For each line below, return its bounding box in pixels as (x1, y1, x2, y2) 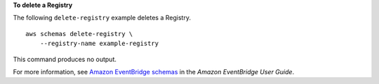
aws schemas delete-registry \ (25, 30, 133, 37)
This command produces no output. (13, 55, 117, 63)
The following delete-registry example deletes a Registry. (13, 14, 191, 22)
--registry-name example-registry (39, 40, 159, 48)
